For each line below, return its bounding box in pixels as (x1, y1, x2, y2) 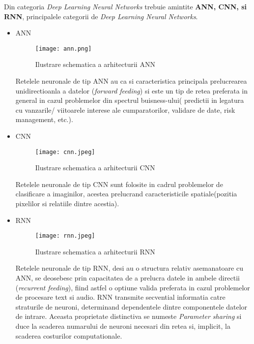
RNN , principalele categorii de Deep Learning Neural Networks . (4, 11, 198, 21)
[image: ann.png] (35, 45, 92, 52)
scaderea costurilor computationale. (15, 330, 122, 341)
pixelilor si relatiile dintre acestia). (15, 198, 119, 209)
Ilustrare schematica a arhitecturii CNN (35, 162, 155, 173)
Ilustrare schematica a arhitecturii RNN (35, 246, 155, 256)
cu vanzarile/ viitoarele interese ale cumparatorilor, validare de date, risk (15, 104, 235, 115)
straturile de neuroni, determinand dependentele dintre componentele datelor (15, 301, 248, 312)
